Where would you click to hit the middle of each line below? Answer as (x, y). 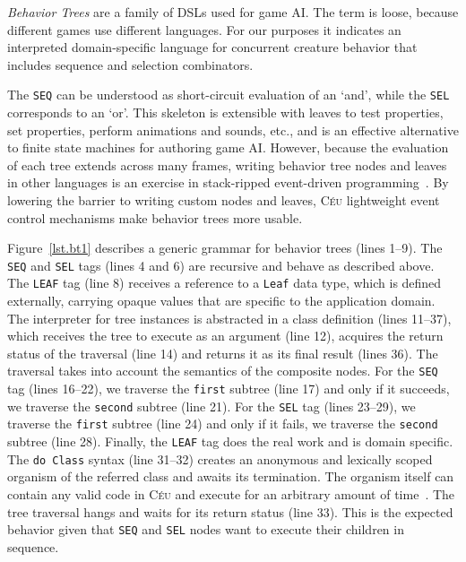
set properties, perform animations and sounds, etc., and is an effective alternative (233, 130)
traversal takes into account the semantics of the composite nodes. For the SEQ (223, 371)
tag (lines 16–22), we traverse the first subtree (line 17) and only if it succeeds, (229, 389)
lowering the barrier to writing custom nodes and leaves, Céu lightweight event (224, 200)
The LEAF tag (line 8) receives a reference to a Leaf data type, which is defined (224, 283)
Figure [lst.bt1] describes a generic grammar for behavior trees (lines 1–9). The (225, 248)
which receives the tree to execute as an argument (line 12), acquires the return (225, 336)
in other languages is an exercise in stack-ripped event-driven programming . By (228, 182)
